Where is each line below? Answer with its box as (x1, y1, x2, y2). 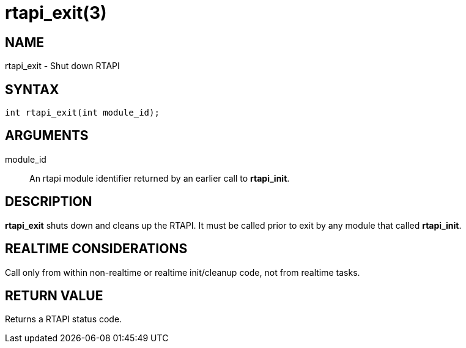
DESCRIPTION (5, 194, 92, 210)
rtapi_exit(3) (5, 2, 107, 23)
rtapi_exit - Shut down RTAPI (5, 61, 120, 72)
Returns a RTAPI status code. (5, 314, 122, 325)
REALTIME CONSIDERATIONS (5, 241, 188, 257)
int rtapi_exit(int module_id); (5, 108, 160, 118)
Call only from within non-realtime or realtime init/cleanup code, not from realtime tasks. (5, 267, 360, 278)
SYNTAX (5, 81, 59, 97)
